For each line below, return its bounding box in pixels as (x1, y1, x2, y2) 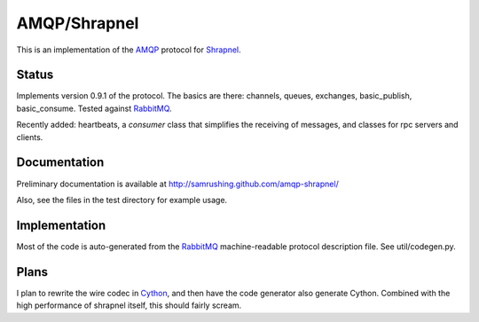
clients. (16, 131, 43, 142)
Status (16, 67, 54, 82)
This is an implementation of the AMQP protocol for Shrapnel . (16, 44, 241, 55)
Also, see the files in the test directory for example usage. (16, 194, 228, 205)
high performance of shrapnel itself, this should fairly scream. (16, 300, 242, 310)
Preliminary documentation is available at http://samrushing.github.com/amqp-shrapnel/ (16, 178, 339, 189)
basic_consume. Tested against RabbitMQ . (16, 103, 172, 114)
